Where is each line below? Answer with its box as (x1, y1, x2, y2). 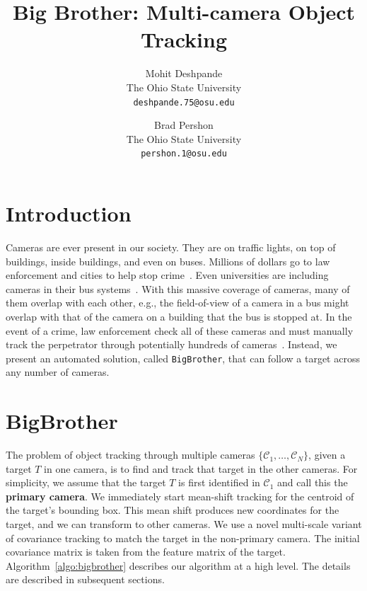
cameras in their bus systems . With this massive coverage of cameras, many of (6, 281, 350, 296)
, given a (308, 447, 346, 462)
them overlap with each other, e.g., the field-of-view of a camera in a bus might (6, 295, 349, 310)
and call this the (276, 475, 348, 490)
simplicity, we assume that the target (6, 475, 166, 490)
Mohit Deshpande (145, 66, 223, 81)
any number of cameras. (6, 365, 110, 379)
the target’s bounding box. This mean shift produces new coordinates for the (6, 503, 339, 517)
